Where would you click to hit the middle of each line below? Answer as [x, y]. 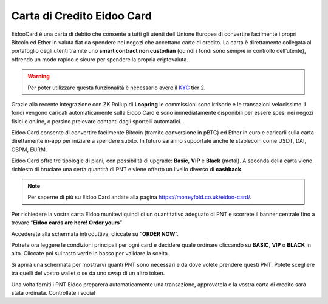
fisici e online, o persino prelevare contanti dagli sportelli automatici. [97, 121]
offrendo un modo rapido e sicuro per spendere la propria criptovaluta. [100, 59]
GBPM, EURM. [29, 150]
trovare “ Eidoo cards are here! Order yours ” [67, 223]
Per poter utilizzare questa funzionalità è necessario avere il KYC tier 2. [117, 88]
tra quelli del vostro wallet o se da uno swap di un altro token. [88, 273]
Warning [39, 77]
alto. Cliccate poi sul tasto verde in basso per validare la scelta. [90, 254]
